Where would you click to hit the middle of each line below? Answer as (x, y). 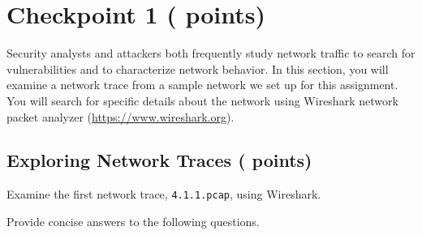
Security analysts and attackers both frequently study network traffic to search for (211, 53)
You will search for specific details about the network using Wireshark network (202, 100)
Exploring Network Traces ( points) (159, 160)
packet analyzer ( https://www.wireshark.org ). (121, 116)
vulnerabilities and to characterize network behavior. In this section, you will (198, 68)
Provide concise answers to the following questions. (133, 221)
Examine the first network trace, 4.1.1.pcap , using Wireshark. (164, 194)
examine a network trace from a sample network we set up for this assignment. (202, 85)
